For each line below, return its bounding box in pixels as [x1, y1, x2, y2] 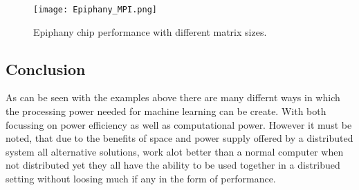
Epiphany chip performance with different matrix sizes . [33, 24, 267, 39]
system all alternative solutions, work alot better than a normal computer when [6, 144, 344, 158]
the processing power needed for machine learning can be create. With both [6, 104, 326, 118]
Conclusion [6, 58, 86, 79]
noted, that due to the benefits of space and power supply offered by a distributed [6, 131, 353, 145]
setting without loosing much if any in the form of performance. [6, 171, 276, 186]
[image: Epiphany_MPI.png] [33, 5, 157, 14]
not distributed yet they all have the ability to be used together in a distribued [6, 158, 340, 172]
